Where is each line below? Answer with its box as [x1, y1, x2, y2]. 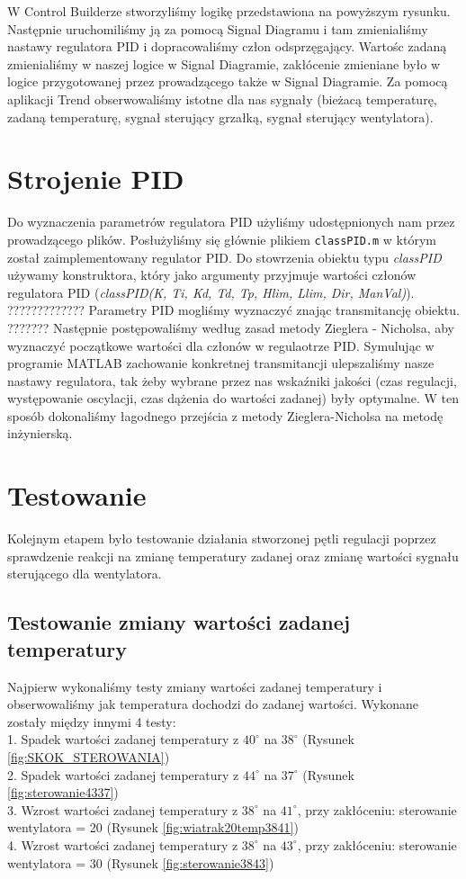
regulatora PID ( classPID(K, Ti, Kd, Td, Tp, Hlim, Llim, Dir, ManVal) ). [7, 283, 415, 301]
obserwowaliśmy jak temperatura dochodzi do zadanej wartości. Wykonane [7, 695, 418, 713]
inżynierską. [7, 424, 73, 443]
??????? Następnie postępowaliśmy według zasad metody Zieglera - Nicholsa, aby [7, 318, 454, 336]
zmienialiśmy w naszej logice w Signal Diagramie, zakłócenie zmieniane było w [7, 54, 441, 73]
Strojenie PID [7, 160, 184, 197]
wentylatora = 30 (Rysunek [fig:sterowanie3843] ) [7, 853, 274, 872]
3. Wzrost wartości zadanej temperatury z [7, 800, 238, 819]
